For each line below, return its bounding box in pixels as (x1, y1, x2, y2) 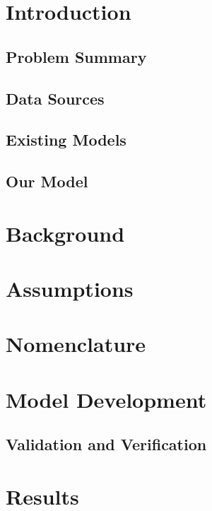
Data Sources (6, 87, 105, 109)
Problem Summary (6, 45, 147, 67)
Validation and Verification (6, 433, 207, 455)
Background (6, 218, 125, 247)
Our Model (6, 170, 88, 192)
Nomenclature (6, 329, 146, 358)
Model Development (6, 384, 207, 413)
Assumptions (6, 274, 134, 303)
